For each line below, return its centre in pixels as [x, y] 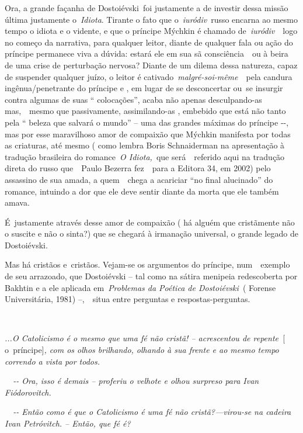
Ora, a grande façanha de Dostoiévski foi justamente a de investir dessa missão [147, 8]
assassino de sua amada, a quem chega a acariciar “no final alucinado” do [139, 179]
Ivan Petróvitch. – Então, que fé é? [68, 423]
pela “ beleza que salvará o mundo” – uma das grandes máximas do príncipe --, [147, 122]
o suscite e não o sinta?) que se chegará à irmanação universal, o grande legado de [151, 233]
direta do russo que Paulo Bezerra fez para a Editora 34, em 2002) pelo [138, 168]
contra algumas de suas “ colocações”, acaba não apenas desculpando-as [133, 99]
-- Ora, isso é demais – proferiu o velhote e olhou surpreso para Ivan [136, 381]
